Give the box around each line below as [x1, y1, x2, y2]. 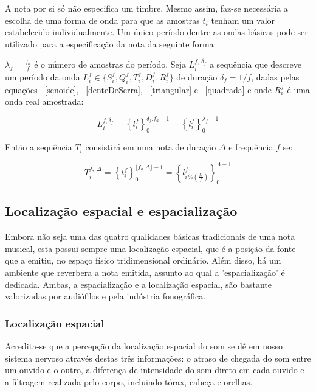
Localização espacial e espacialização [5, 201, 238, 220]
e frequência [228, 141, 273, 153]
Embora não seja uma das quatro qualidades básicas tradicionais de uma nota [5, 230, 295, 243]
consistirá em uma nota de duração [85, 141, 216, 153]
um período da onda [5, 70, 80, 83]
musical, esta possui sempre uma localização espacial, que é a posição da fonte [5, 242, 296, 254]
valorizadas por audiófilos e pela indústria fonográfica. [5, 290, 206, 303]
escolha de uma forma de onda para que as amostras [5, 13, 200, 26]
